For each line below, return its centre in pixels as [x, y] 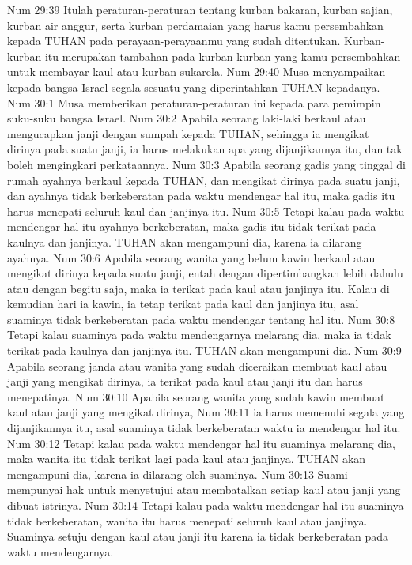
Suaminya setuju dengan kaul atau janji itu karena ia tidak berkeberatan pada [198, 536]
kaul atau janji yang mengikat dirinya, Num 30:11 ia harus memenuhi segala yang [206, 412]
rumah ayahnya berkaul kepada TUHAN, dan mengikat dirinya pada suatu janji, [204, 180]
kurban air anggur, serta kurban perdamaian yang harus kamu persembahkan [195, 25]
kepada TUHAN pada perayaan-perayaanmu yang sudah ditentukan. [174, 41]
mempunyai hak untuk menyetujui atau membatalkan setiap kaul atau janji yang [204, 490]
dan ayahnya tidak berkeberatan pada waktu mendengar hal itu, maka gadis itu [201, 196]
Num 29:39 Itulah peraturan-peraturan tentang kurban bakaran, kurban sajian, [200, 9]
